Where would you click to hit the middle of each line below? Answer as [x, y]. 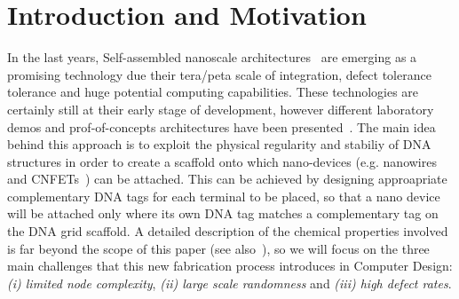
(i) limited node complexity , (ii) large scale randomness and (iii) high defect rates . [229, 283]
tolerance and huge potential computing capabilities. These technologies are [213, 92]
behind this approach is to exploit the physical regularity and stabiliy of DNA [219, 144]
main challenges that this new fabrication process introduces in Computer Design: [230, 266]
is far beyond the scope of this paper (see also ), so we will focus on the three [218, 248]
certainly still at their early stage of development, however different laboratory [221, 109]
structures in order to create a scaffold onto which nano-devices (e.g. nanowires [222, 161]
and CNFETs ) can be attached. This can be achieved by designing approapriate [227, 179]
